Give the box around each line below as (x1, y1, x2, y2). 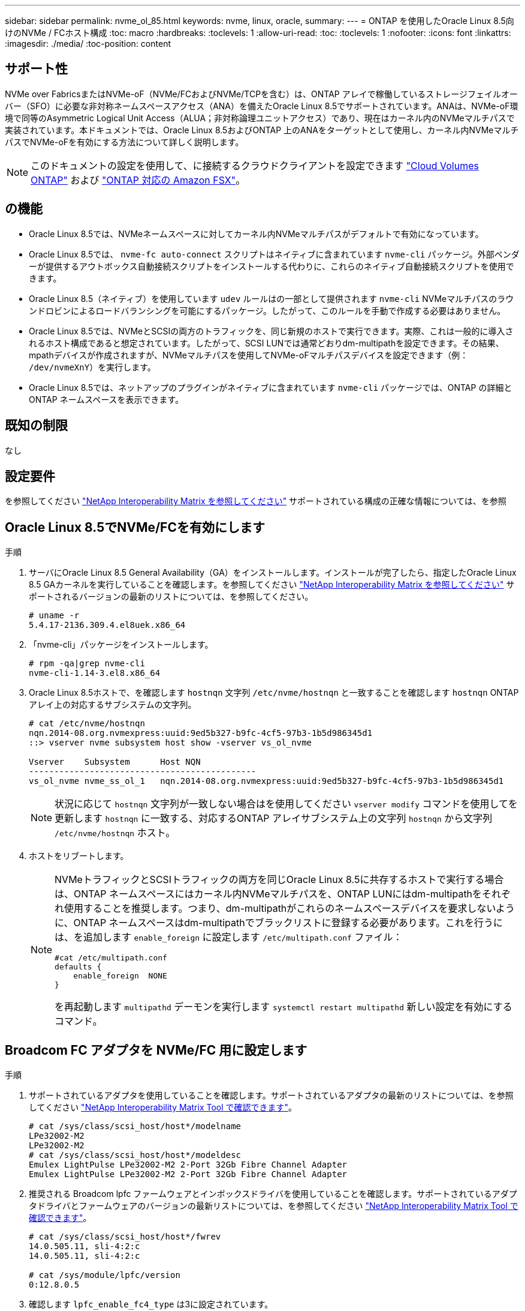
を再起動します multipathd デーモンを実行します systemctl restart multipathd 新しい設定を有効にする (55, 1001, 512, 1013)
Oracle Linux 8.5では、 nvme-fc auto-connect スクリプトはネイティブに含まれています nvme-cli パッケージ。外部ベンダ (29, 249, 520, 259)
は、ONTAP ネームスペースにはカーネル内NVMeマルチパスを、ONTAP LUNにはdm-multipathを (55, 888, 482, 900)
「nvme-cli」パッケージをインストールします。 (29, 639, 213, 650)
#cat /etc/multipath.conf (55, 953, 167, 963)
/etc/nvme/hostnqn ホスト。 (55, 827, 176, 839)
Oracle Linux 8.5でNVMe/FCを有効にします (5, 519, 265, 535)
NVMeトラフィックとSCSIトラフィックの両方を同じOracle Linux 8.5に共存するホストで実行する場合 (55, 873, 504, 886)
